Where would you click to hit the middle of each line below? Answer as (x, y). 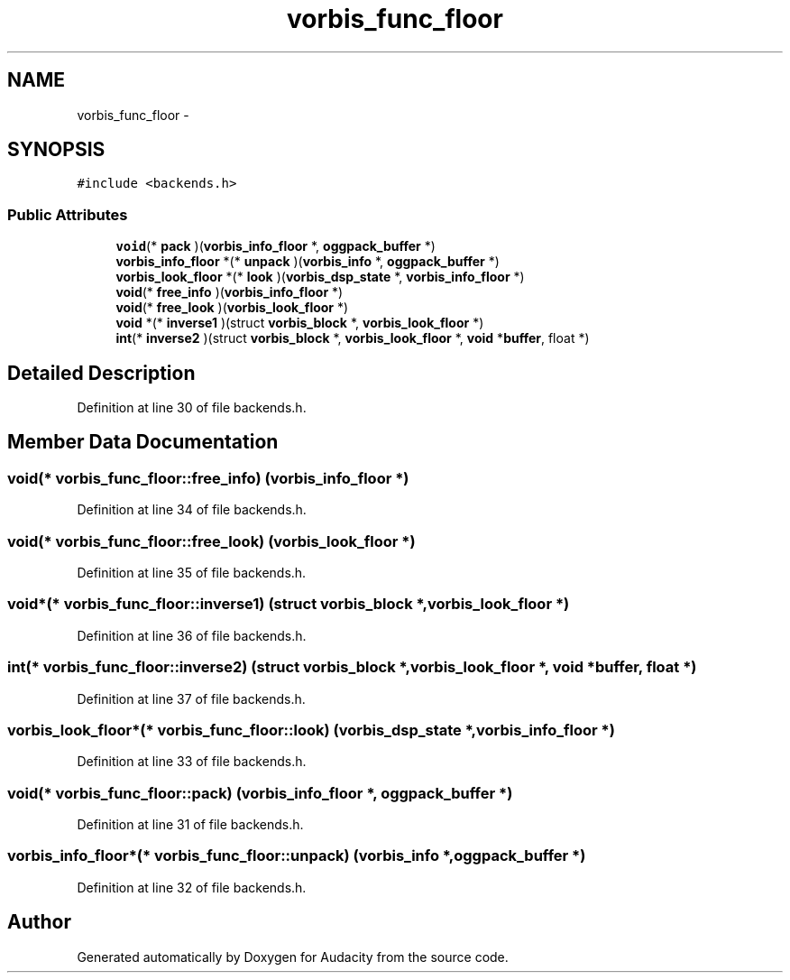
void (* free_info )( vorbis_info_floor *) (230, 292)
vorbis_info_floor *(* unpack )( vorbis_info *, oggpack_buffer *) (308, 262)
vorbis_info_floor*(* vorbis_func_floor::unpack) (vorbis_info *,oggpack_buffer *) (297, 856)
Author (39, 922)
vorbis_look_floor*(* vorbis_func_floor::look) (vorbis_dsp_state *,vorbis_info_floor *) (311, 730)
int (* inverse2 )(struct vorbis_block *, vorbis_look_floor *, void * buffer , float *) (353, 338)
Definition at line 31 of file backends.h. (190, 824)
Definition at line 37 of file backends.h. (191, 698)
